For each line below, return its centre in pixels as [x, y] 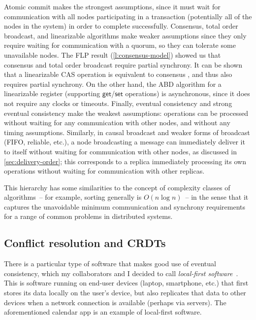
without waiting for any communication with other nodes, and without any [117, 123]
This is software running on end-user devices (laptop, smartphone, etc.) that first [126, 283]
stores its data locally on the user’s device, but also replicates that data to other [125, 293]
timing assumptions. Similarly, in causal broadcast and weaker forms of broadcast [127, 132]
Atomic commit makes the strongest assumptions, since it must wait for [112, 6]
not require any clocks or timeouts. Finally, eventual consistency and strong [118, 103]
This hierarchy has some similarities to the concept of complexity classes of [117, 187]
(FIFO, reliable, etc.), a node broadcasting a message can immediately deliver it [125, 142]
